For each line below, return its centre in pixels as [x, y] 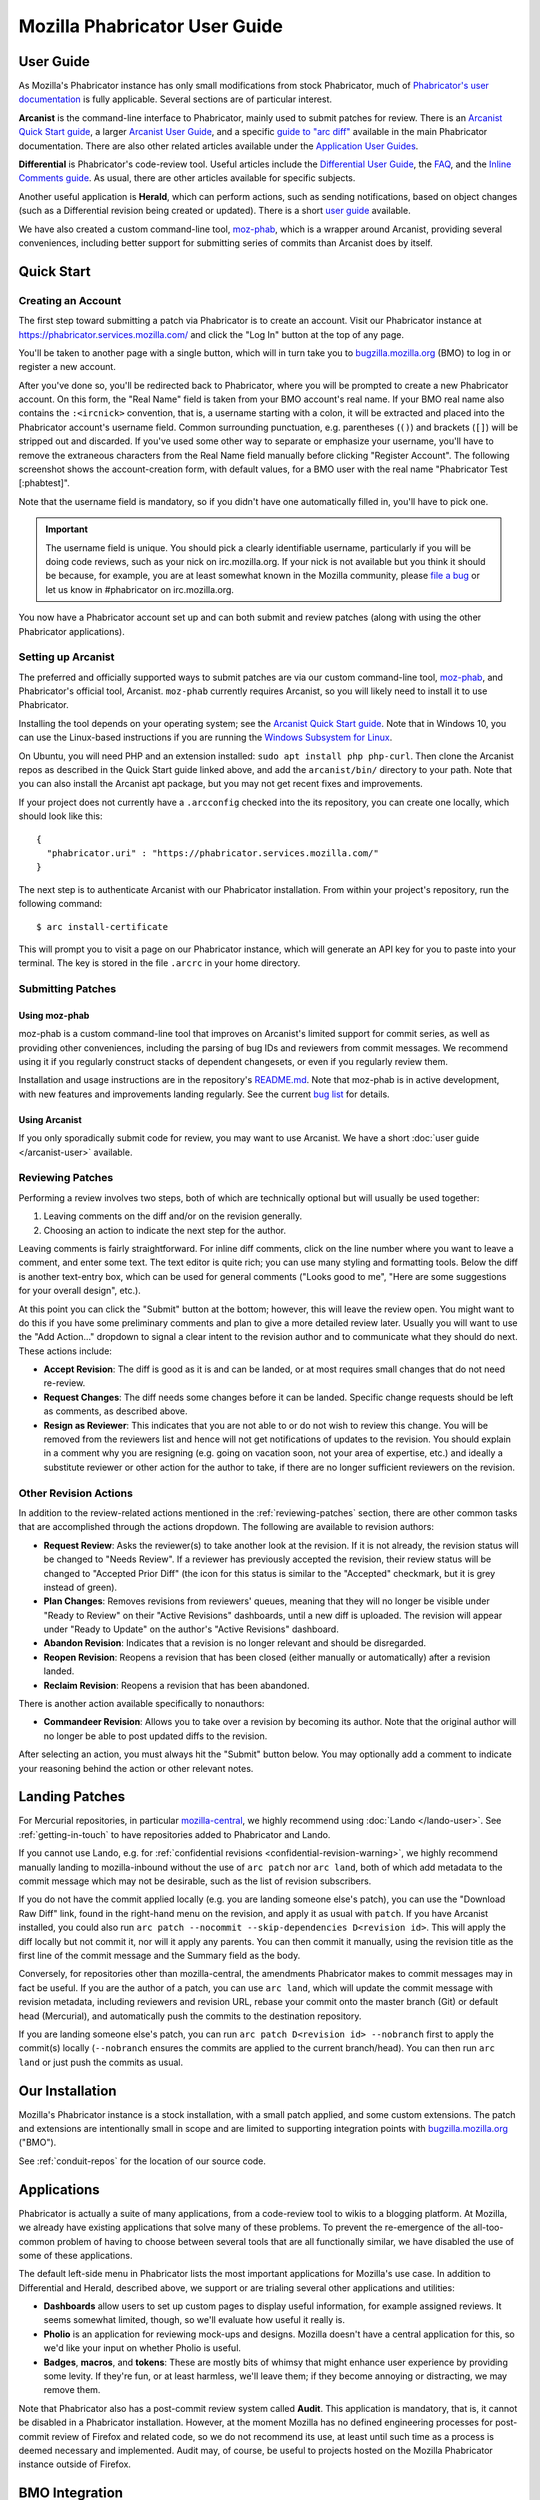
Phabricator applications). [71, 631]
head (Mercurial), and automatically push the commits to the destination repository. [190, 2016]
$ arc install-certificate [102, 926]
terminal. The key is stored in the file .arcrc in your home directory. [159, 963]
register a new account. [67, 367]
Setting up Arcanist [66, 657]
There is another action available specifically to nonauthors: [141, 1704]
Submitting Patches [67, 989]
